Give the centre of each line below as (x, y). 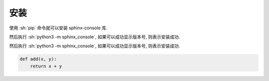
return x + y (46, 66)
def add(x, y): (38, 59)
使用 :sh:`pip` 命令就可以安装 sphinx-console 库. (58, 28)
